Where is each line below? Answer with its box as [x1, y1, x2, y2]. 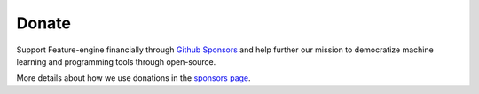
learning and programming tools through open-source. [16, 56, 216, 67]
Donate [16, 13, 71, 33]
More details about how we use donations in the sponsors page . [16, 73, 252, 83]
